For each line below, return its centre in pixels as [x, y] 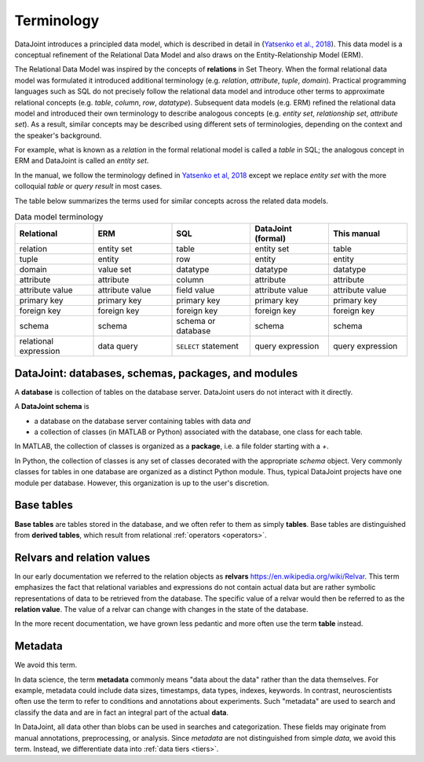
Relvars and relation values [82, 557]
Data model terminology [59, 217]
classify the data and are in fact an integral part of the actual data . [122, 712]
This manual [356, 234]
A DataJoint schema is [52, 407]
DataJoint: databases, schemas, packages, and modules [156, 373]
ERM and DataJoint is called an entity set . [82, 160]
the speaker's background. [58, 135]
